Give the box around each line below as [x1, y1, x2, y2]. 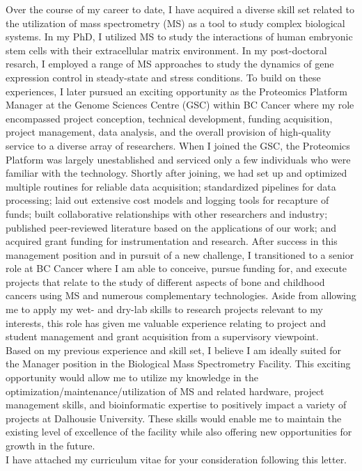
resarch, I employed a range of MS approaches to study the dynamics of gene [6, 56, 334, 71]
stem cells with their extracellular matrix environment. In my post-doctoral [6, 42, 327, 57]
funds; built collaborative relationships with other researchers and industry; [6, 206, 328, 221]
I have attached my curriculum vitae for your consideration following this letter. [6, 452, 347, 466]
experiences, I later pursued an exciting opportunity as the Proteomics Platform [6, 83, 347, 98]
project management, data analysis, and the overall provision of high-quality [6, 125, 331, 139]
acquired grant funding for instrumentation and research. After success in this [6, 234, 338, 248]
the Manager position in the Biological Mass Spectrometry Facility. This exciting [6, 356, 351, 371]
